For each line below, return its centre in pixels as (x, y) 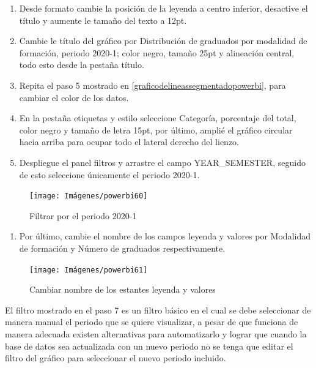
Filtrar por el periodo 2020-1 (83, 215)
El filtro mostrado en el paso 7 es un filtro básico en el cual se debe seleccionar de (158, 310)
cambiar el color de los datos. (74, 97)
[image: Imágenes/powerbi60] (89, 196)
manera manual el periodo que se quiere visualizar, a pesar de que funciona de (152, 322)
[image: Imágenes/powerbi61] (89, 270)
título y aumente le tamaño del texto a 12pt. (103, 20)
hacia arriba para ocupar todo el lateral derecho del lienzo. (129, 142)
